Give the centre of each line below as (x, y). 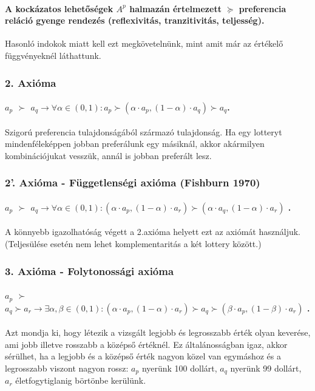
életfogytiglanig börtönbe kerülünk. (81, 380)
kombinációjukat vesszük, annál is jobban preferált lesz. (108, 155)
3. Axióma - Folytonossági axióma (90, 270)
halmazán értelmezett (175, 8)
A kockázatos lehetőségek (59, 8)
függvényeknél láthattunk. (53, 55)
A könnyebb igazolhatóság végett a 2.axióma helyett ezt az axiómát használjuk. (153, 232)
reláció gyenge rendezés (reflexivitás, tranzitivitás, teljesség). (135, 20)
